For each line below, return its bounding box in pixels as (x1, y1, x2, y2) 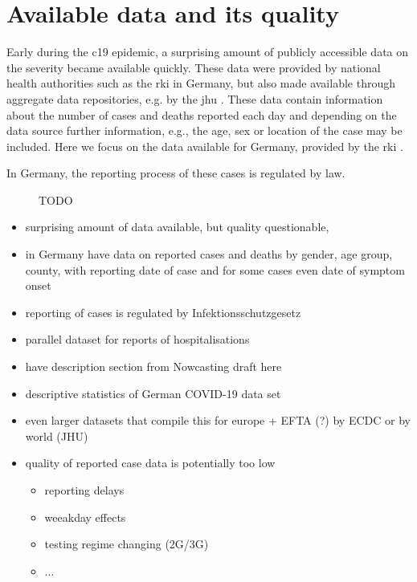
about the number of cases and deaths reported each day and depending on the (6, 106, 397, 123)
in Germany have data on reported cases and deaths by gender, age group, (25, 246, 393, 263)
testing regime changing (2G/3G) (44, 535, 209, 552)
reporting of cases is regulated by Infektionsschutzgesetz (25, 303, 301, 320)
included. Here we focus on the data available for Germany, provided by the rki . (6, 137, 403, 154)
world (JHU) (25, 427, 88, 444)
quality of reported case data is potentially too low (25, 454, 276, 471)
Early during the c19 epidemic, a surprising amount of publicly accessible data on (6, 43, 409, 60)
